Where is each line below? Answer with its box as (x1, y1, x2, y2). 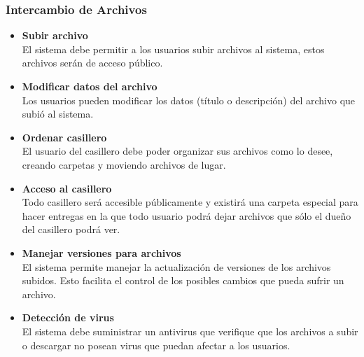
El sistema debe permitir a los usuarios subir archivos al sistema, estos (22, 41, 325, 56)
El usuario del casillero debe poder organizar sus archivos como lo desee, (22, 143, 333, 158)
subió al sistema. (22, 106, 94, 121)
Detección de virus (22, 310, 114, 325)
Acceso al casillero (22, 181, 112, 195)
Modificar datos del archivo (22, 79, 157, 93)
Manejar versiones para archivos (22, 245, 181, 260)
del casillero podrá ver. (22, 222, 120, 237)
